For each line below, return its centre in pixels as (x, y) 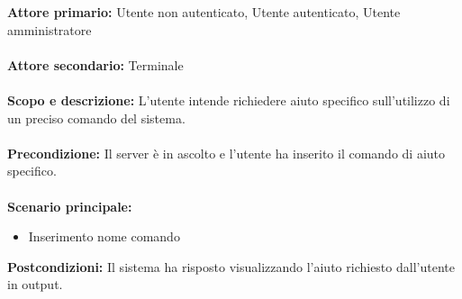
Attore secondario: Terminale (95, 64)
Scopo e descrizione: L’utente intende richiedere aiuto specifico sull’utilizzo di (229, 100)
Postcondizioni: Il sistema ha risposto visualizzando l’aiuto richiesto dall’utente (231, 266)
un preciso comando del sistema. (96, 118)
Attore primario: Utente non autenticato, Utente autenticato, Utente (204, 12)
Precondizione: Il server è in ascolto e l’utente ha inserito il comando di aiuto (226, 153)
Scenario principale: (70, 206)
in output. (35, 284)
